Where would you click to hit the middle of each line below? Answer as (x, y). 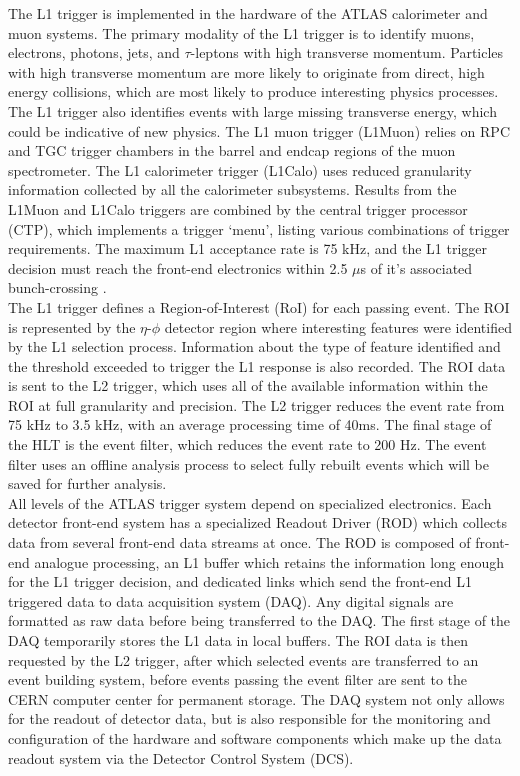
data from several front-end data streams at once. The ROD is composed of (239, 542)
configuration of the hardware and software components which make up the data (255, 737)
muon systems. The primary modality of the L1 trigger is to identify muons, (241, 32)
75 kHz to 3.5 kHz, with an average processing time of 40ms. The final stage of (250, 424)
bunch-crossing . (57, 287)
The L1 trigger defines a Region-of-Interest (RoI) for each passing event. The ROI (259, 306)
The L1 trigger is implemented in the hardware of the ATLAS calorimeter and (248, 13)
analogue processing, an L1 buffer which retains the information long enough (269, 561)
